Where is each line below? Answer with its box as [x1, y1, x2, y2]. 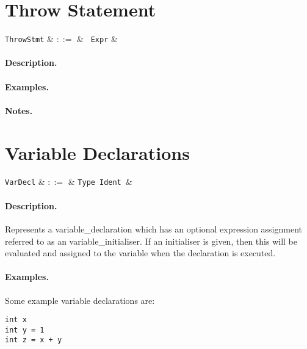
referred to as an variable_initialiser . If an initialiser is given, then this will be [5, 234, 297, 247]
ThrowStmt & [5, 32, 54, 45]
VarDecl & [5, 175, 45, 188]
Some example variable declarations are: [5, 293, 155, 306]
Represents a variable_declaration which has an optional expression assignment [5, 222, 303, 235]
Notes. [5, 104, 33, 117]
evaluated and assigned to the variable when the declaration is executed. [5, 246, 276, 259]
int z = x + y [5, 336, 62, 345]
